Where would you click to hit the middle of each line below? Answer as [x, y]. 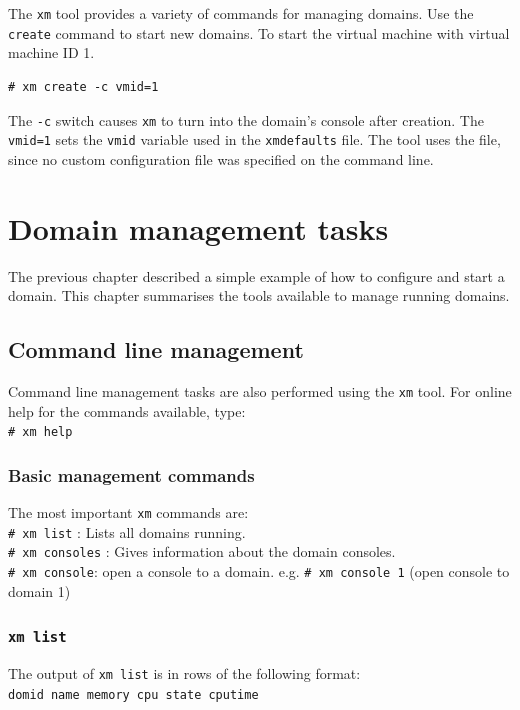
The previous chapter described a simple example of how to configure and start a [256, 275]
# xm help [40, 432]
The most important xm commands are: [128, 512]
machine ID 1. [51, 52]
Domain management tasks [198, 227]
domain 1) [39, 590]
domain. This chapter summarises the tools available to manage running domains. [259, 295]
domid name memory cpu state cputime [133, 694]
